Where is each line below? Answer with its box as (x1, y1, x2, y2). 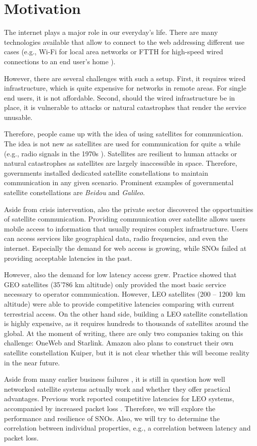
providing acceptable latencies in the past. (4, 252, 132, 263)
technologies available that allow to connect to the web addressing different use (4, 36, 245, 47)
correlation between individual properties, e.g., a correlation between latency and (4, 423, 251, 433)
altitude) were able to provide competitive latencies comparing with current (4, 298, 235, 309)
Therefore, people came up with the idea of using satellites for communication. (4, 128, 244, 139)
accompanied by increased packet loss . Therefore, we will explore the (4, 403, 215, 413)
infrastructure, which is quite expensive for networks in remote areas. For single (4, 83, 247, 93)
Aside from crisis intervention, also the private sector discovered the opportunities (4, 204, 254, 214)
